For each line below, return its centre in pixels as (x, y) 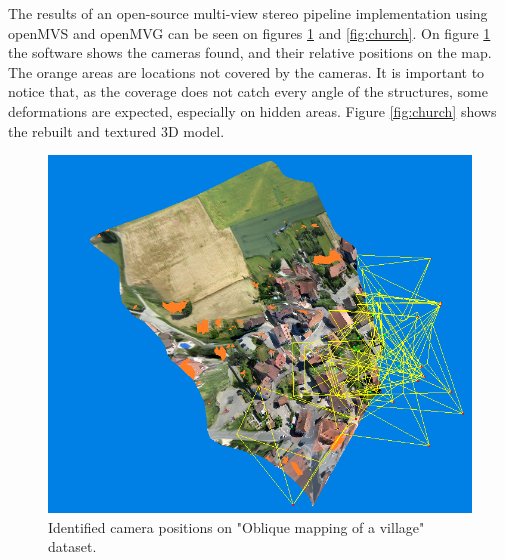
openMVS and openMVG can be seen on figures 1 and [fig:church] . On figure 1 (249, 32)
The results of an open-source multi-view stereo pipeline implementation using (248, 13)
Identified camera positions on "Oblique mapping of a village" (236, 526)
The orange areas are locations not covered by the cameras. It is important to (246, 71)
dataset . (72, 546)
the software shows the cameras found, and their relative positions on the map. (250, 52)
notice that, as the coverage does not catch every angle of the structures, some (248, 91)
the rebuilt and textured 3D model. (116, 130)
